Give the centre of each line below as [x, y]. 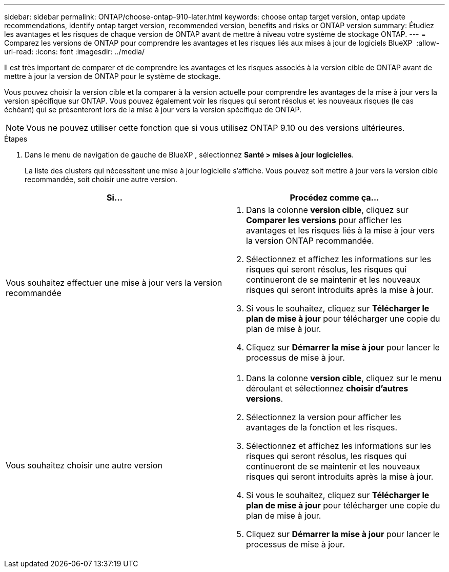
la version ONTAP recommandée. [310, 241]
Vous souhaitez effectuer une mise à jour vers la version [114, 283]
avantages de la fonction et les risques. [322, 427]
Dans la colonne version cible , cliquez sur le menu [344, 378]
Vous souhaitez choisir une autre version [84, 465]
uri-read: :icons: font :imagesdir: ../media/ [74, 52]
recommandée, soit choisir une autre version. [101, 179]
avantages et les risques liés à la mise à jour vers [341, 230]
